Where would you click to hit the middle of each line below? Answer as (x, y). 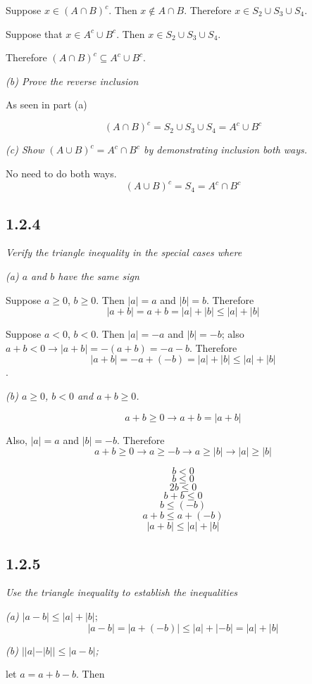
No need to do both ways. (61, 173)
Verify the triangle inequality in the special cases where (124, 252)
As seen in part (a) (46, 104)
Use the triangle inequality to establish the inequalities (122, 592)
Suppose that (34, 33)
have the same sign (99, 275)
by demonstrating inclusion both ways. (226, 150)
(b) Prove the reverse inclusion (72, 81)
